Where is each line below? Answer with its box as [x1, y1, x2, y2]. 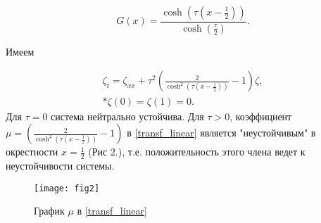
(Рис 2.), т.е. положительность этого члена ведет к [88, 144, 306, 159]
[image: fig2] [34, 183, 100, 193]
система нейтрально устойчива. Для [51, 108, 204, 123]
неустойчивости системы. [6, 158, 115, 172]
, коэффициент [229, 108, 292, 123]
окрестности [6, 144, 58, 159]
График [34, 203, 65, 218]
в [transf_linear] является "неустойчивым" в [127, 125, 316, 140]
